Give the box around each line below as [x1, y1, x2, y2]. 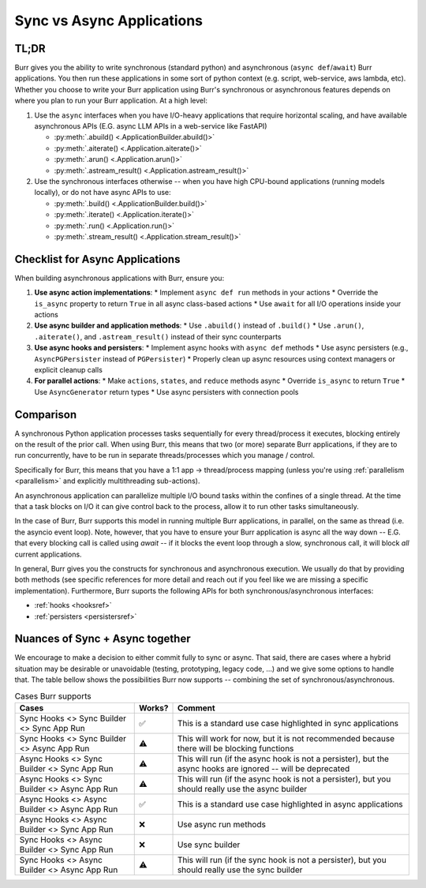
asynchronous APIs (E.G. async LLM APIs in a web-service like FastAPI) [34, 122, 267, 131]
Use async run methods [177, 819, 266, 830]
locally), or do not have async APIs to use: [34, 188, 171, 197]
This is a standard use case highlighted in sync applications [177, 718, 399, 729]
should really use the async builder [177, 783, 308, 794]
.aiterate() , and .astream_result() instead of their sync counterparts [34, 332, 282, 341]
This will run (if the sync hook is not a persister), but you [177, 854, 387, 865]
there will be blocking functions [177, 743, 294, 754]
